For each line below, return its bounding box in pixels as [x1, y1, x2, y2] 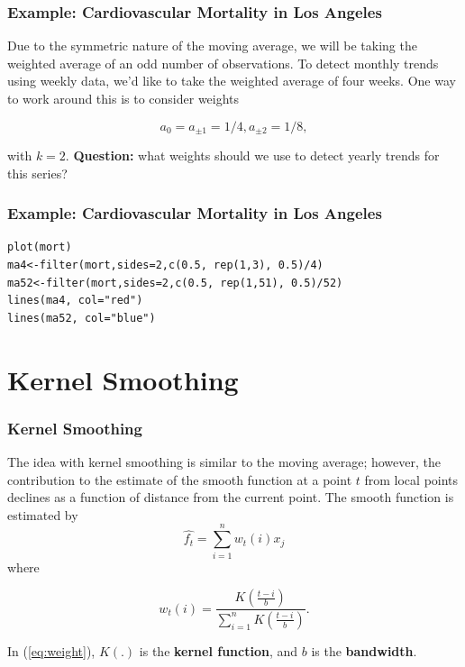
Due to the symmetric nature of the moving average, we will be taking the [7, 36, 417, 55]
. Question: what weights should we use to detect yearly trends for [65, 146, 440, 165]
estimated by [7, 505, 78, 524]
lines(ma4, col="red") [7, 294, 143, 307]
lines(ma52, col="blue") [7, 311, 156, 324]
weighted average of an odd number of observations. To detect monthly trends [7, 53, 439, 72]
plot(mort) [7, 241, 72, 254]
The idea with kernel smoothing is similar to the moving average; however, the [7, 452, 442, 471]
